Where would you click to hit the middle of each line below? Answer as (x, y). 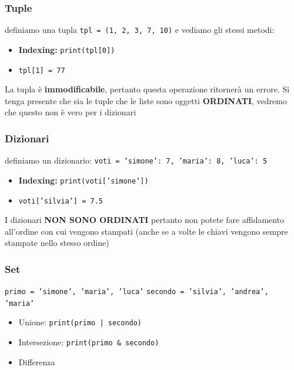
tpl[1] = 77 (42, 70)
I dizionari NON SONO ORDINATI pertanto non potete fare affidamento (145, 220)
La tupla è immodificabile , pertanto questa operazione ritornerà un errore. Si (147, 89)
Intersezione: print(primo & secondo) (89, 342)
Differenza (37, 361)
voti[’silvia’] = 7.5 (61, 201)
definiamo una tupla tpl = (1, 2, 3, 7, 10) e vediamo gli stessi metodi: (140, 30)
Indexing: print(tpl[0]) (67, 49)
